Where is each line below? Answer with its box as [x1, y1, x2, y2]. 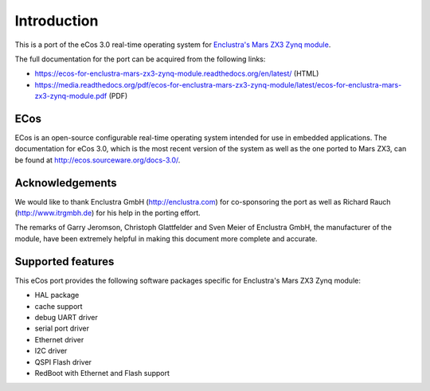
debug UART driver [34, 312, 99, 322]
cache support [34, 301, 83, 311]
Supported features [14, 255, 115, 268]
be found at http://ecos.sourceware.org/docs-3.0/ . [14, 155, 181, 165]
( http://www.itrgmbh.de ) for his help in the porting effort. [14, 208, 201, 218]
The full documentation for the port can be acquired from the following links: [14, 54, 266, 64]
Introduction [14, 12, 99, 29]
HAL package [34, 291, 80, 300]
